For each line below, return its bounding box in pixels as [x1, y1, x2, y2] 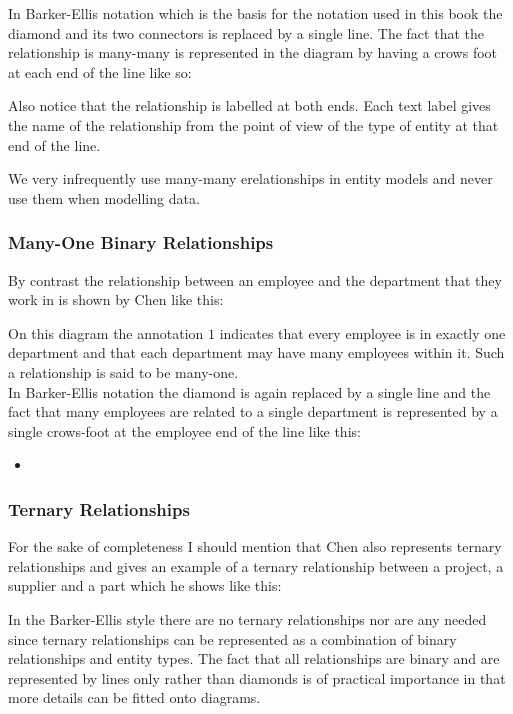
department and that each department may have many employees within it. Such [8, 342, 505, 363]
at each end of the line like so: [8, 61, 192, 82]
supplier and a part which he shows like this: [8, 575, 282, 596]
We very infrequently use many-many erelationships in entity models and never [8, 168, 493, 189]
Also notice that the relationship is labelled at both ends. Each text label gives [8, 95, 491, 116]
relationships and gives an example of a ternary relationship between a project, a [8, 555, 504, 576]
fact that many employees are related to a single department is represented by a [8, 401, 498, 422]
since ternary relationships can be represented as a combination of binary [8, 628, 457, 649]
